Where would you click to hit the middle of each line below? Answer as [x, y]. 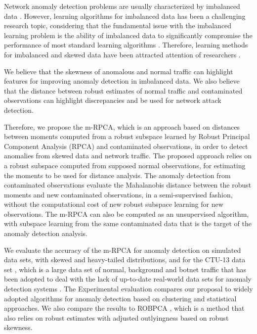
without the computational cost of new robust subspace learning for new [114, 204]
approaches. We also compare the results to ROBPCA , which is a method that [124, 308]
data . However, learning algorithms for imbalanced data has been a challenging [125, 16]
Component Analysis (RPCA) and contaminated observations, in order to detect [126, 146]
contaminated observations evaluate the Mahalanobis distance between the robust [128, 185]
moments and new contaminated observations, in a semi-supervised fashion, [118, 194]
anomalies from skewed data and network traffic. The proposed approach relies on [128, 156]
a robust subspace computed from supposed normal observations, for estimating [125, 165]
